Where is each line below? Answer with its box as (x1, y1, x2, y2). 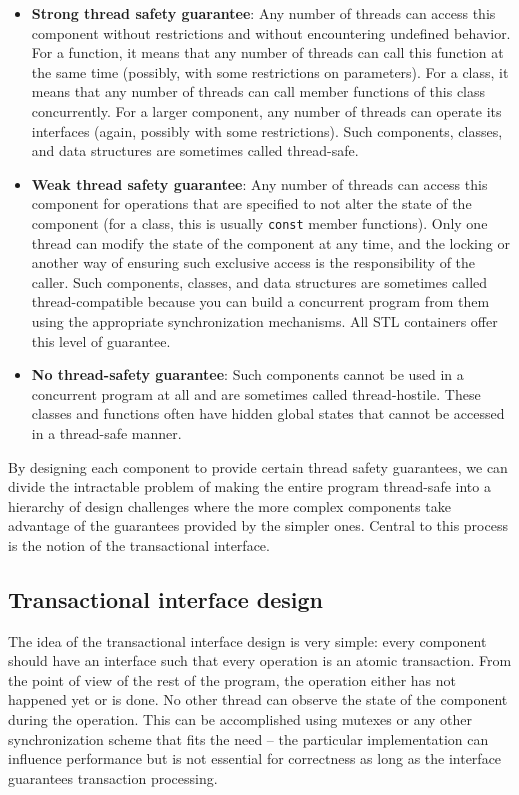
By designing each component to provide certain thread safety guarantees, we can (8, 456, 508, 477)
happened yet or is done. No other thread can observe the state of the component (8, 689, 508, 710)
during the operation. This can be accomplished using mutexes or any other (8, 709, 473, 730)
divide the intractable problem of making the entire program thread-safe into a (8, 476, 491, 497)
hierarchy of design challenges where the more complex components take (8, 495, 451, 516)
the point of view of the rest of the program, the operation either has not (8, 669, 456, 690)
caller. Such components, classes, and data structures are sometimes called (31, 271, 488, 292)
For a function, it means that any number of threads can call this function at (31, 42, 504, 63)
